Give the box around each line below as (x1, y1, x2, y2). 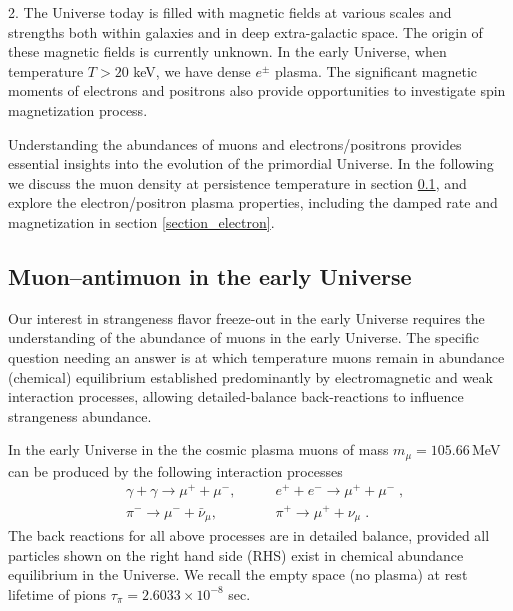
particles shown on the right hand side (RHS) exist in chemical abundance (8, 544, 464, 565)
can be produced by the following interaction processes (8, 460, 343, 481)
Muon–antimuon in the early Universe (8, 260, 412, 291)
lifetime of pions (8, 583, 107, 604)
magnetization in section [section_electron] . (8, 211, 275, 232)
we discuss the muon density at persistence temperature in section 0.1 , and (8, 172, 467, 193)
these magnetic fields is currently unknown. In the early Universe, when (8, 41, 447, 62)
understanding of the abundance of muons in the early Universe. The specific (8, 327, 480, 348)
